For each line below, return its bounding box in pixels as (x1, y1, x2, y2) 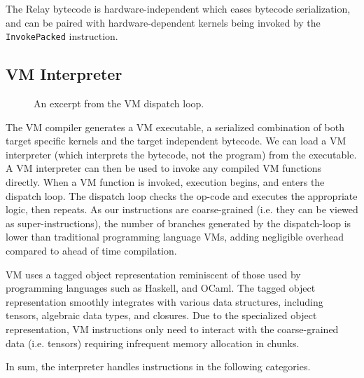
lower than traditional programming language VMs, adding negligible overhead (6, 229, 344, 244)
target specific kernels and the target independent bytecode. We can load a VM (6, 133, 346, 148)
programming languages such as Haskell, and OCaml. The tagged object (6, 281, 316, 295)
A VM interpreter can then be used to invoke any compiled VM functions (6, 161, 321, 175)
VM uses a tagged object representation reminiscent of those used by (6, 266, 301, 281)
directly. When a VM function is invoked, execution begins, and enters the (6, 175, 325, 189)
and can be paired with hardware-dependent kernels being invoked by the (6, 15, 321, 29)
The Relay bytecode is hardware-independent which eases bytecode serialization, (6, 1, 351, 15)
